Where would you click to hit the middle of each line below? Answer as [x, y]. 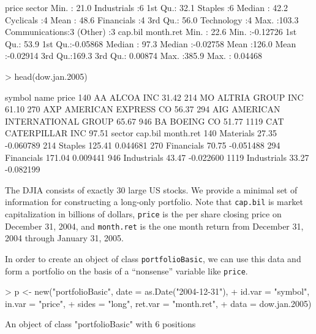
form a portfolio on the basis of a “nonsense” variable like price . [126, 270]
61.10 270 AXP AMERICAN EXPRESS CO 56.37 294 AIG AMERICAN [143, 109]
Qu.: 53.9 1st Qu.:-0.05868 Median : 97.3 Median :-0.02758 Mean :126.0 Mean [151, 43]
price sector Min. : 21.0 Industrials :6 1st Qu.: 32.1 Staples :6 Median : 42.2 [147, 7]
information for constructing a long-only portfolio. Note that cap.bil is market [154, 202]
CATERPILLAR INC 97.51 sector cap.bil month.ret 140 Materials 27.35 [141, 133]
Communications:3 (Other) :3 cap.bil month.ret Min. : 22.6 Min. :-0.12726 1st [151, 32]
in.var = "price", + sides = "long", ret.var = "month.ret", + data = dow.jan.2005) [158, 303]
